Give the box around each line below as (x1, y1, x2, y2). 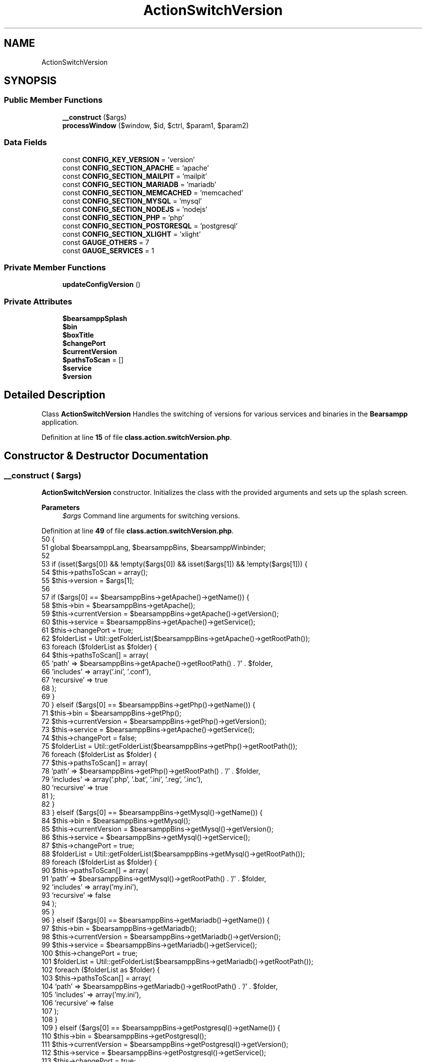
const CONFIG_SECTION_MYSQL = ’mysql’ (62, 196, 202, 205)
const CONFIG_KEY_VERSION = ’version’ (62, 155, 195, 164)
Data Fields (4, 137, 47, 148)
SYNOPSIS (4, 75, 57, 87)
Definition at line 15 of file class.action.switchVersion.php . (41, 433, 232, 441)
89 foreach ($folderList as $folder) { (41, 858, 158, 867)
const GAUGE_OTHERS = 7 (62, 238, 149, 247)
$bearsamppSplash (62, 314, 127, 323)
